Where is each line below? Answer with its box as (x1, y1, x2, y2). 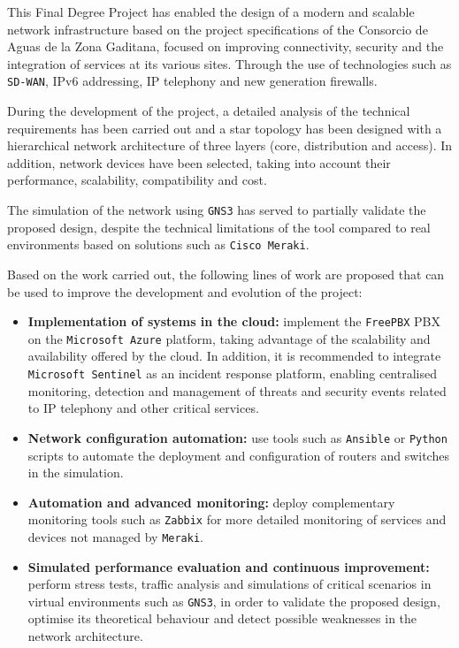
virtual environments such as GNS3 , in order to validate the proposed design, (27, 591, 440, 610)
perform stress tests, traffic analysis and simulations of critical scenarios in (27, 575, 432, 593)
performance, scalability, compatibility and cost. (7, 171, 267, 189)
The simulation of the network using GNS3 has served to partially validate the (7, 201, 426, 218)
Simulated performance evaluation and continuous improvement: (27, 557, 430, 576)
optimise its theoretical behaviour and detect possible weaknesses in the (27, 609, 417, 628)
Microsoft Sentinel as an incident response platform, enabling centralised (27, 364, 437, 382)
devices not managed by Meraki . (27, 527, 203, 545)
